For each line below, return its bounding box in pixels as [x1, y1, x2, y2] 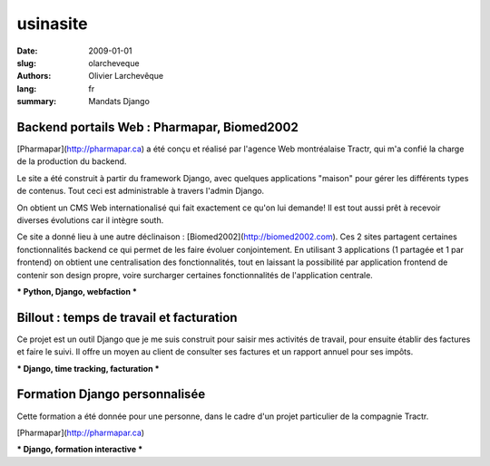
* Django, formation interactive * [16, 444, 143, 455]
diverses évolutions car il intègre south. [16, 214, 164, 226]
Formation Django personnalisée [16, 386, 206, 403]
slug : [16, 57, 36, 68]
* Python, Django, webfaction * [16, 286, 138, 296]
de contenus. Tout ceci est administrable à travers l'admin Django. [16, 186, 265, 197]
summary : [16, 96, 57, 107]
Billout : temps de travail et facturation [16, 309, 238, 325]
